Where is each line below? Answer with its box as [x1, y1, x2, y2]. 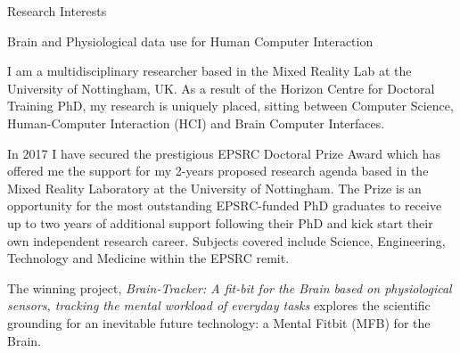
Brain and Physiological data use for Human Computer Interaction [7, 31, 374, 50]
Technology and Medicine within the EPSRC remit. [7, 249, 290, 267]
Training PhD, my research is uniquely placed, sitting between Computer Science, [7, 96, 454, 115]
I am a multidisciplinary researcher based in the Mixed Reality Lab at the [7, 62, 412, 80]
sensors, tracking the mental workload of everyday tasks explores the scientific [7, 296, 431, 315]
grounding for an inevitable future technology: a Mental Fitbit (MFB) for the [7, 313, 431, 332]
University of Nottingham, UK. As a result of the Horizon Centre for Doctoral [7, 78, 435, 97]
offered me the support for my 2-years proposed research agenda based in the [7, 161, 429, 180]
